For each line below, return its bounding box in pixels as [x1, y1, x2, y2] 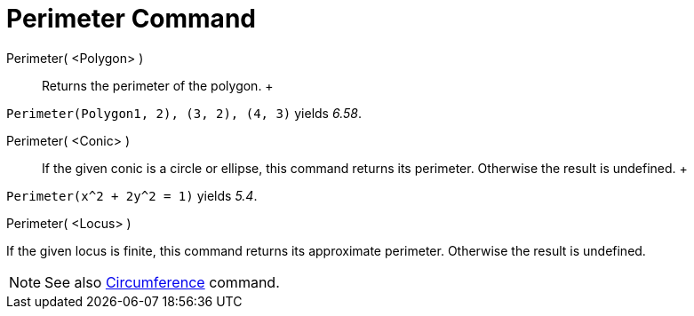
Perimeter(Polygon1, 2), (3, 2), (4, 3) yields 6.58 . [6, 105, 362, 121]
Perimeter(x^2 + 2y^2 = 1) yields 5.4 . [6, 187, 258, 203]
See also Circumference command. [44, 273, 280, 291]
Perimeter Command [6, 4, 256, 34]
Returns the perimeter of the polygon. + [42, 77, 274, 93]
